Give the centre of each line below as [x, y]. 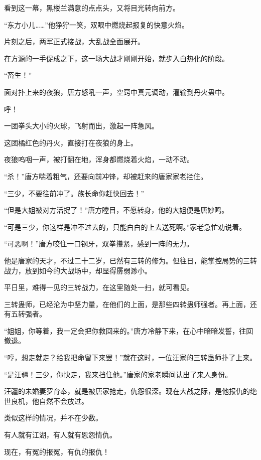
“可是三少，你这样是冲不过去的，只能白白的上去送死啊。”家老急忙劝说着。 [125, 226]
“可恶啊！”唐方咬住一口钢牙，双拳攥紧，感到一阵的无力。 [99, 244]
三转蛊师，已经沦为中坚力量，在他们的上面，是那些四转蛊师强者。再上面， [127, 304]
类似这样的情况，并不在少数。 [53, 418]
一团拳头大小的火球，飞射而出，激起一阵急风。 [81, 126]
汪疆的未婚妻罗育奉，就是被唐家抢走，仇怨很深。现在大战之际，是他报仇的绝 [130, 391]
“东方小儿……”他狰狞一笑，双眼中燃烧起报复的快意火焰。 [96, 24]
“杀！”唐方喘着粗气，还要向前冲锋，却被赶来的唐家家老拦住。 [106, 176]
